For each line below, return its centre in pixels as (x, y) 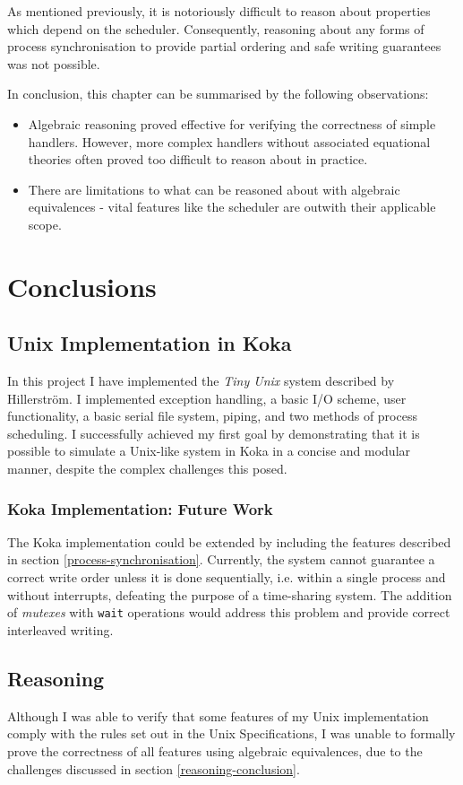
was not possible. (54, 63)
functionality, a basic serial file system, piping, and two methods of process (212, 416)
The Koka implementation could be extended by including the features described (229, 541)
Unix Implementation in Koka (150, 343)
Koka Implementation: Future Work (140, 508)
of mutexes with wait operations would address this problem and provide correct (229, 612)
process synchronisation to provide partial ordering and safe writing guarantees (224, 46)
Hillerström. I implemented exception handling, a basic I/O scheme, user (207, 398)
